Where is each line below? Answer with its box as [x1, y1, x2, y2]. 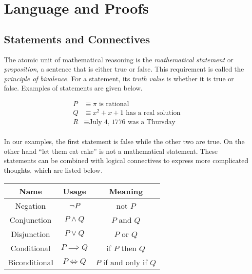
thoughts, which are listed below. [4, 164, 102, 175]
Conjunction [9, 214, 52, 225]
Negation [15, 200, 46, 211]
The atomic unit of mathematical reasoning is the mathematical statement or [4, 54, 233, 64]
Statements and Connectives [4, 31, 150, 46]
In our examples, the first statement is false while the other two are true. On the [4, 136, 245, 146]
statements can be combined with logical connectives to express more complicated [4, 155, 249, 165]
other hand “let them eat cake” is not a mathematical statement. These [4, 146, 218, 156]
